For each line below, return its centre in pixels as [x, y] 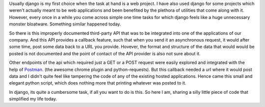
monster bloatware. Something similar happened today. [65, 24]
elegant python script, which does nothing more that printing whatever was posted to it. [98, 83]
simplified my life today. [33, 99]
